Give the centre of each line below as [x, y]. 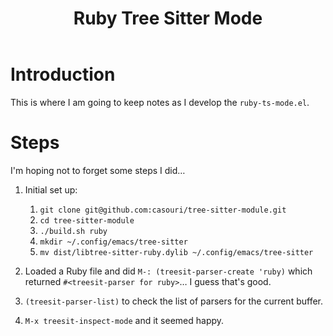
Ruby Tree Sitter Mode [168, 18]
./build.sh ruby [73, 231]
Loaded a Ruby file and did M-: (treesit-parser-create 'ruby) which [168, 271]
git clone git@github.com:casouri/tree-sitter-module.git [163, 210]
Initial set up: [51, 189]
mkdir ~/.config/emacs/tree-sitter [113, 242]
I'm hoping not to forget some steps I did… [98, 170]
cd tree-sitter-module [87, 220]
